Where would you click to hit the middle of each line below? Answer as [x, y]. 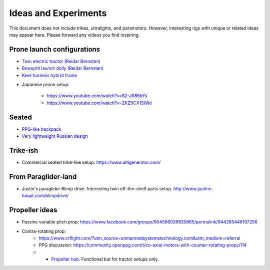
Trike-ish [24, 150]
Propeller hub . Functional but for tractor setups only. [105, 259]
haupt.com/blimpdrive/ [45, 196]
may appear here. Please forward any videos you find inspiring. [74, 35]
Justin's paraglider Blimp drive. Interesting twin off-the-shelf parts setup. [97, 188]
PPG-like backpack [41, 129]
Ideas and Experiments [58, 13]
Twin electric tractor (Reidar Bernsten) [61, 61]
